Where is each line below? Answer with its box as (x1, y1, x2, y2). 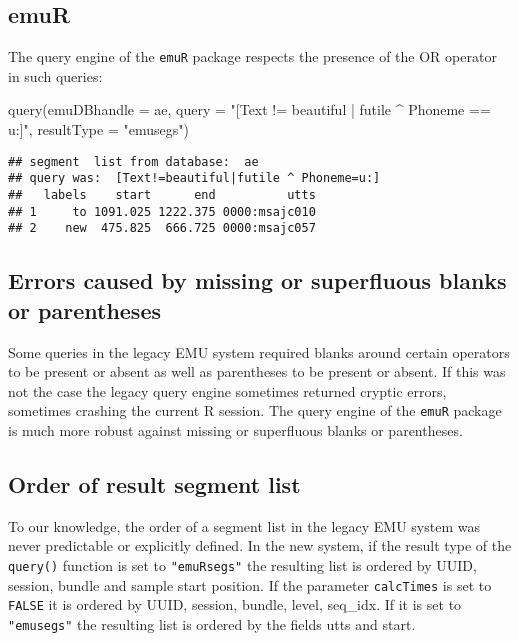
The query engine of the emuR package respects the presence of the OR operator (8, 46, 497, 67)
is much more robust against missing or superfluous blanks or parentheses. (8, 419, 463, 440)
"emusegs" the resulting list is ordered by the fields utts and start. (8, 613, 416, 634)
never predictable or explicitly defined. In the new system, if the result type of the (8, 535, 512, 556)
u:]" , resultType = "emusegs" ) (8, 119, 189, 140)
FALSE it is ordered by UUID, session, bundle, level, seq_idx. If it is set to (8, 594, 462, 615)
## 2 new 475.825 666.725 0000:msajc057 (8, 221, 316, 236)
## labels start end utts (8, 187, 316, 202)
